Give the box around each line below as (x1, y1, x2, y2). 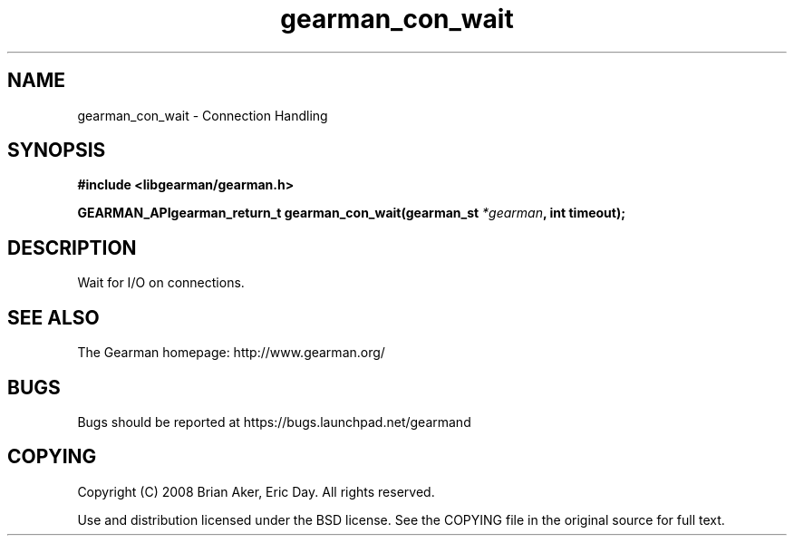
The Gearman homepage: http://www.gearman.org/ (77, 344, 385, 361)
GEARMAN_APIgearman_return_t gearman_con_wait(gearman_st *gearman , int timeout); (77, 205, 626, 221)
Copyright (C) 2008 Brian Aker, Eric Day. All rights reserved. (77, 483, 435, 499)
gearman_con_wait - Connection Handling (77, 107, 328, 123)
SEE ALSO (7, 305, 100, 329)
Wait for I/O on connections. (77, 275, 245, 291)
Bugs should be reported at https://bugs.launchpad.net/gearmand (77, 413, 471, 430)
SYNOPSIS (7, 139, 106, 162)
